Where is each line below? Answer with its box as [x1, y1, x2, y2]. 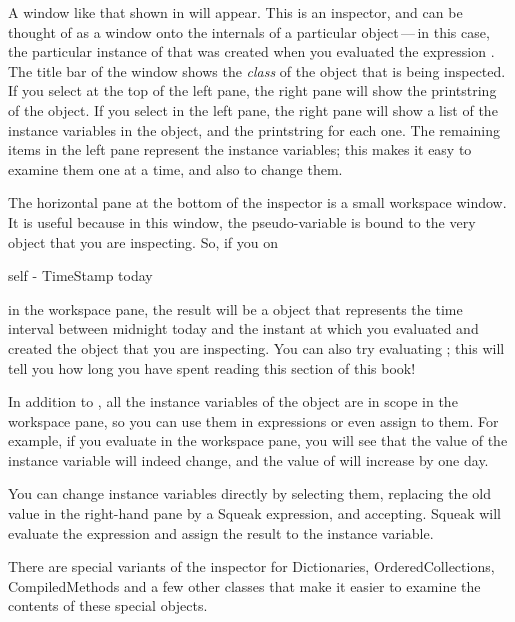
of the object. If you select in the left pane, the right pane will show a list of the [8, 99, 498, 120]
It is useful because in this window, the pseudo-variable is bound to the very [8, 211, 476, 232]
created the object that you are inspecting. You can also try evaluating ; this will [8, 337, 505, 358]
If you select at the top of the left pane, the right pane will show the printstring [8, 80, 497, 101]
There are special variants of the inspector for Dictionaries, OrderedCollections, [8, 556, 495, 577]
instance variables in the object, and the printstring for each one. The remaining [8, 119, 500, 140]
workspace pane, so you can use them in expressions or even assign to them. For [8, 410, 499, 431]
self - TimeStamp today [8, 265, 153, 286]
